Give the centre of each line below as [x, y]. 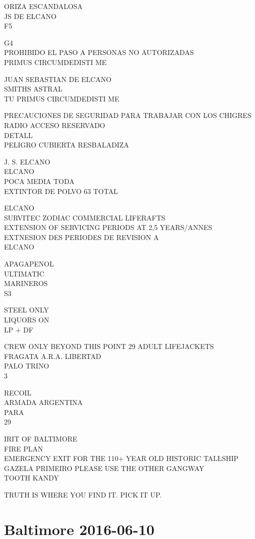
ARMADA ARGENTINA [43, 402]
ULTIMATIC [24, 273]
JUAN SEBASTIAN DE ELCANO [58, 79]
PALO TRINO [27, 366]
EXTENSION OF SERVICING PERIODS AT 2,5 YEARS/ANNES [108, 227]
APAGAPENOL [29, 264]
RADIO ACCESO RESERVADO [55, 125]
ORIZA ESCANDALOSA [43, 6]
